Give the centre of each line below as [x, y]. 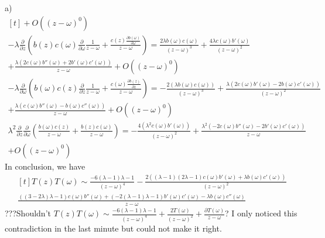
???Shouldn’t [28, 213]
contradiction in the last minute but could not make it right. [113, 228]
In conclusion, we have [45, 166]
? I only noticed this [261, 213]
